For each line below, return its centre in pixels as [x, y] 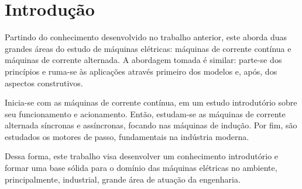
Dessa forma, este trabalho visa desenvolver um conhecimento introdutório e [142, 156]
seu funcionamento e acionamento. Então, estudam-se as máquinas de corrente [145, 113]
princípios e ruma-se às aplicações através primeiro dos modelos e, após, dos [141, 71]
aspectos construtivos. [44, 83]
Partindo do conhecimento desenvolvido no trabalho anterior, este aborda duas [146, 37]
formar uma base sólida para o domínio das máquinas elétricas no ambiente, [141, 168]
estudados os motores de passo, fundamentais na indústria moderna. [127, 136]
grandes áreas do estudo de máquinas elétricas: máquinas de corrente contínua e [148, 48]
